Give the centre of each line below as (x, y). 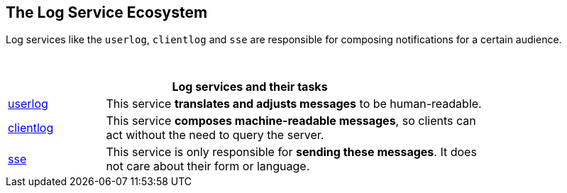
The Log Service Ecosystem (107, 12)
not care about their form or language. (208, 166)
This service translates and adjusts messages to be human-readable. (294, 104)
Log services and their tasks (250, 87)
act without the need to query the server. (215, 135)
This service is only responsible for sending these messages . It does (291, 152)
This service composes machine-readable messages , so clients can (291, 121)
